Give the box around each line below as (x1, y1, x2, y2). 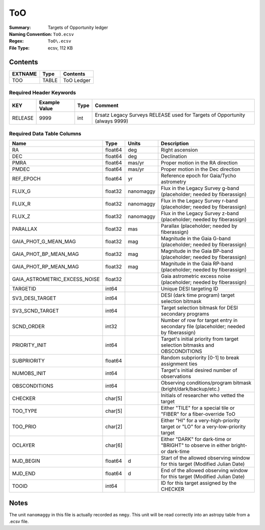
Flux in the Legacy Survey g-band (160, 185, 239, 192)
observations (160, 373, 191, 380)
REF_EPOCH (12, 176, 41, 182)
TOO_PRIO (12, 423, 37, 430)
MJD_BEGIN (12, 457, 40, 464)
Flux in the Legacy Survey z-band (160, 210, 239, 217)
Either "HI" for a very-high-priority (160, 417, 240, 424)
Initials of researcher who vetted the (160, 392, 245, 399)
